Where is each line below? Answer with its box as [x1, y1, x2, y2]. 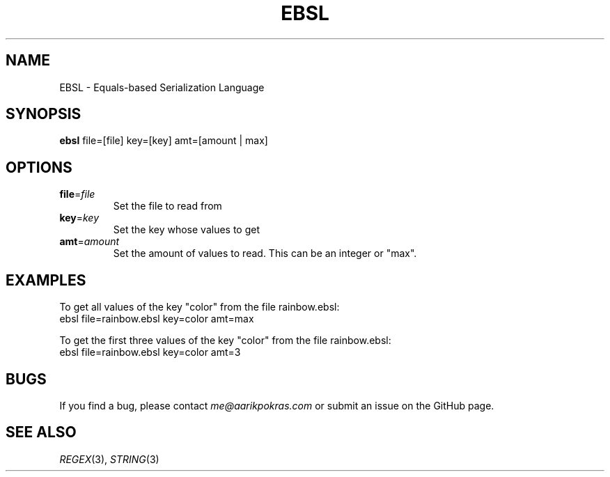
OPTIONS [6, 158, 72, 176]
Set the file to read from [113, 200, 222, 212]
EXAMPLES [6, 271, 86, 289]
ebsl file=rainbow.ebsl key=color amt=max [59, 313, 254, 325]
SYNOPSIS [6, 105, 81, 123]
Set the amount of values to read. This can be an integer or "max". [113, 247, 417, 260]
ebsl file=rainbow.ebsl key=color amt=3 [59, 346, 241, 359]
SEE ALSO [6, 423, 77, 441]
